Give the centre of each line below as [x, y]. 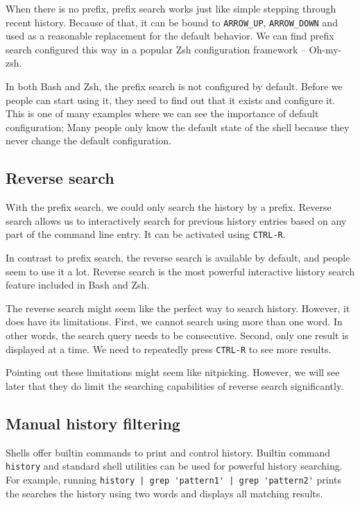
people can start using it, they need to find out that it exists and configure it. [171, 100]
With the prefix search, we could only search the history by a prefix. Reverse [169, 207]
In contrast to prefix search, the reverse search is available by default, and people [178, 258]
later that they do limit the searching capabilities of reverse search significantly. [175, 385]
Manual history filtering [93, 423]
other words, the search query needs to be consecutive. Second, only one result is [177, 335]
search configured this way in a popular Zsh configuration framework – [156, 49]
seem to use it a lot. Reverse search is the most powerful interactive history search [180, 271]
